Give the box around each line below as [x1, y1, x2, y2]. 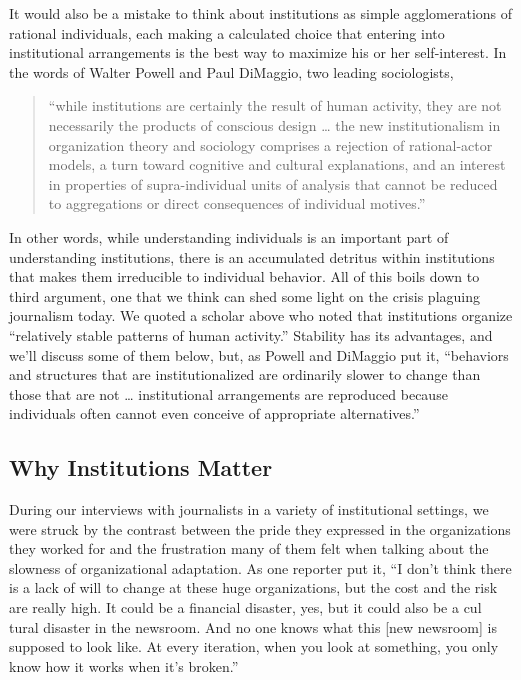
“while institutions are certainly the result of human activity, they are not [48, 95, 502, 116]
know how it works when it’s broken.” [9, 655, 239, 676]
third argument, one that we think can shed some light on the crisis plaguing [9, 285, 480, 306]
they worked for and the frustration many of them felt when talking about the [9, 538, 489, 559]
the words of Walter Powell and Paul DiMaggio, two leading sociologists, [9, 61, 454, 82]
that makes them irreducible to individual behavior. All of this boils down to [9, 266, 480, 287]
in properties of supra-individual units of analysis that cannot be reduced [48, 173, 498, 194]
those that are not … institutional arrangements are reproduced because [9, 383, 448, 404]
